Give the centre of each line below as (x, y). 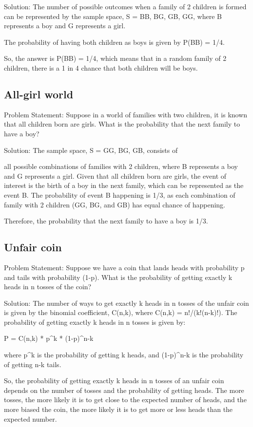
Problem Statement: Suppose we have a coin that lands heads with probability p (124, 267)
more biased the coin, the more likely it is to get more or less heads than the (118, 409)
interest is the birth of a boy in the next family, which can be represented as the (124, 185)
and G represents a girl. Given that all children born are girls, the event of (115, 176)
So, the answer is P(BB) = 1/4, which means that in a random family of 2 (115, 58)
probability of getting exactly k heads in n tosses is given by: (95, 322)
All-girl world (39, 94)
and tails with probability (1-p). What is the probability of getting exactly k (118, 277)
